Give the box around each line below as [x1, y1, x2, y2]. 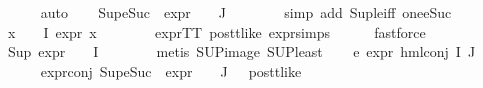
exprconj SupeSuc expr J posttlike [40, 60, 302, 81]
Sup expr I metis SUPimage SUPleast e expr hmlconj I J [7, 41, 476, 62]
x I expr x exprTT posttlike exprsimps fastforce [7, 21, 426, 42]
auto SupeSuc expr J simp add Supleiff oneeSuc [40, 2, 452, 22]
